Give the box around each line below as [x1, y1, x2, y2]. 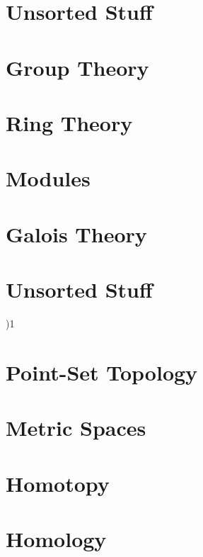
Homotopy [6, 468, 110, 497]
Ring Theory [6, 108, 133, 137]
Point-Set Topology [6, 357, 198, 386]
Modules [6, 164, 91, 193]
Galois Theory [6, 219, 147, 248]
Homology [6, 524, 107, 553]
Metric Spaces [6, 413, 146, 442]
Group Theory [6, 52, 149, 81]
